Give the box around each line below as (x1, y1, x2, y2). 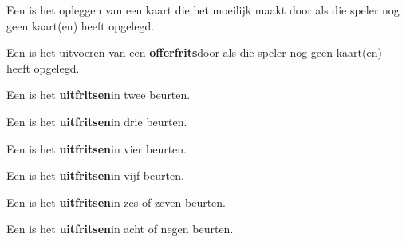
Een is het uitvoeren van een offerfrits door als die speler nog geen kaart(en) (6, 44, 382, 61)
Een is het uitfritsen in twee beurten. (6, 86, 191, 103)
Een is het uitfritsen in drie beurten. (6, 113, 187, 129)
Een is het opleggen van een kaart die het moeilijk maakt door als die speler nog (6, 2, 400, 18)
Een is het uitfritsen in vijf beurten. (6, 167, 184, 184)
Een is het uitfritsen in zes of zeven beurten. (6, 193, 226, 210)
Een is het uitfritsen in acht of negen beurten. (6, 220, 234, 237)
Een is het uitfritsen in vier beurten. (6, 140, 187, 157)
